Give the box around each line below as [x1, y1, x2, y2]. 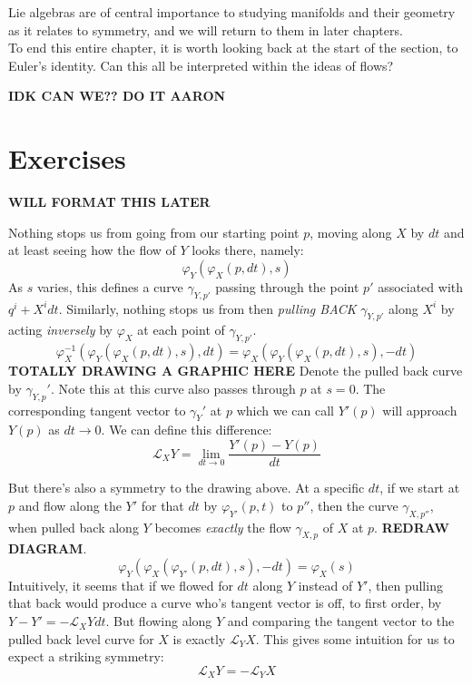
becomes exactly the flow [154, 517, 291, 536]
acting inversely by [8, 320, 113, 339]
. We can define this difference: [101, 420, 272, 439]
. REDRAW [374, 517, 449, 536]
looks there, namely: [192, 240, 304, 259]
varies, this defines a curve [36, 277, 183, 296]
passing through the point [215, 277, 359, 296]
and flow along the [18, 495, 122, 514]
